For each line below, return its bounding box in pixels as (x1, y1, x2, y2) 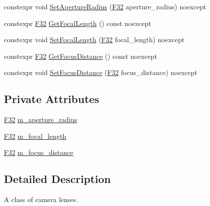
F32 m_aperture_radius (4, 114, 77, 125)
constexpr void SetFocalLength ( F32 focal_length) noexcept (4, 34, 185, 45)
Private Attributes (4, 91, 99, 106)
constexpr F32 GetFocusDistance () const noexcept (4, 51, 157, 61)
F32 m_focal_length (4, 130, 67, 141)
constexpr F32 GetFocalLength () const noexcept (4, 18, 151, 28)
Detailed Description (4, 171, 111, 186)
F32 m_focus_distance (4, 147, 73, 157)
